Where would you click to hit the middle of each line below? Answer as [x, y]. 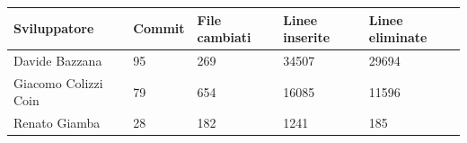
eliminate [398, 37]
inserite [307, 37]
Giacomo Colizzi [58, 82]
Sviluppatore [54, 28]
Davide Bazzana [58, 60]
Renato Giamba [57, 123]
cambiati [224, 37]
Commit [159, 28]
